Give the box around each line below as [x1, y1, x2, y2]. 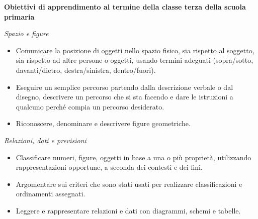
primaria [4, 11, 35, 22]
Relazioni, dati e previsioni [4, 135, 87, 145]
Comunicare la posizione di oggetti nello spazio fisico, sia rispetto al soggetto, [16, 45, 254, 55]
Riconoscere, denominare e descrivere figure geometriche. [16, 118, 191, 129]
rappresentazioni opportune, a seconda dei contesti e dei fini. [16, 162, 203, 172]
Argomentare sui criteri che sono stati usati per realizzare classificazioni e [16, 178, 242, 189]
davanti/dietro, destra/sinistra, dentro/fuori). [16, 64, 156, 75]
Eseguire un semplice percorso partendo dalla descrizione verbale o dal [16, 81, 233, 92]
